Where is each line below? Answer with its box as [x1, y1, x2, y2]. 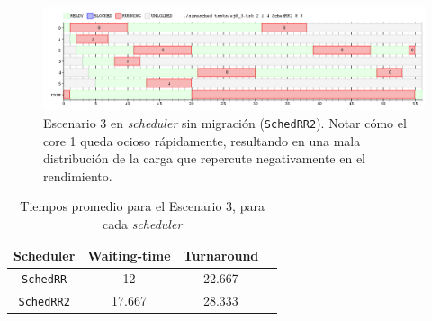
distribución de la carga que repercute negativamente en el [43, 149, 365, 168]
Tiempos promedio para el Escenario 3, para [20, 197, 265, 216]
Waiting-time [87, 245, 171, 264]
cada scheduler [102, 214, 183, 233]
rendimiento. [43, 166, 112, 185]
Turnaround [183, 245, 259, 264]
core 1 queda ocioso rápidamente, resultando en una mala [43, 131, 361, 150]
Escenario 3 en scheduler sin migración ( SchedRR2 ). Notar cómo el [43, 113, 407, 132]
